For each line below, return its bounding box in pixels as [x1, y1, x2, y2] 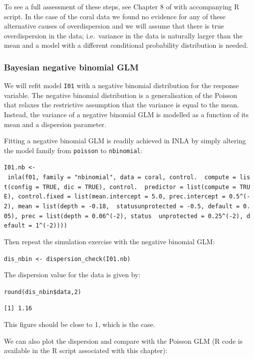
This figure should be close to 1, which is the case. [4, 319, 155, 329]
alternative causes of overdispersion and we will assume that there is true [4, 21, 224, 31]
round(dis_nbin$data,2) [4, 288, 82, 295]
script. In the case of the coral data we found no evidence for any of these [4, 11, 226, 21]
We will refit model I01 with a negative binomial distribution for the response [4, 80, 239, 91]
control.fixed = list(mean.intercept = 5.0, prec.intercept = [18, 193, 226, 200]
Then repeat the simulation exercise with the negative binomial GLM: [4, 236, 215, 247]
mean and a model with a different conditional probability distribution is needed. [4, 40, 248, 50]
